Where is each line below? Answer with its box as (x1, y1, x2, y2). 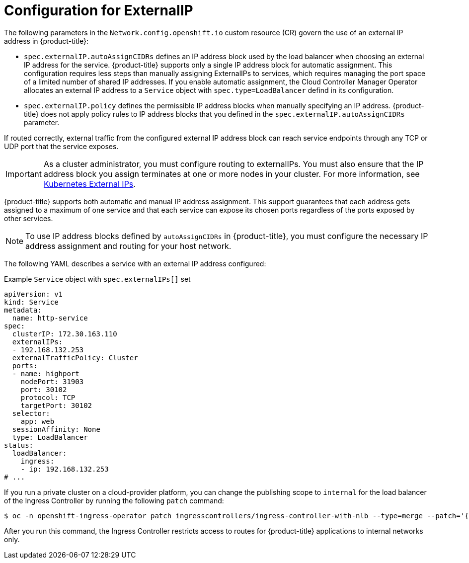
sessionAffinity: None (12, 425, 100, 433)
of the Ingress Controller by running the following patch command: (4, 496, 224, 505)
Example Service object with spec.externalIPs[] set (4, 274, 191, 283)
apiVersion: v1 (4, 290, 63, 298)
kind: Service (4, 298, 59, 306)
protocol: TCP (20, 393, 76, 402)
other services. (4, 214, 53, 223)
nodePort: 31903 (20, 377, 84, 386)
